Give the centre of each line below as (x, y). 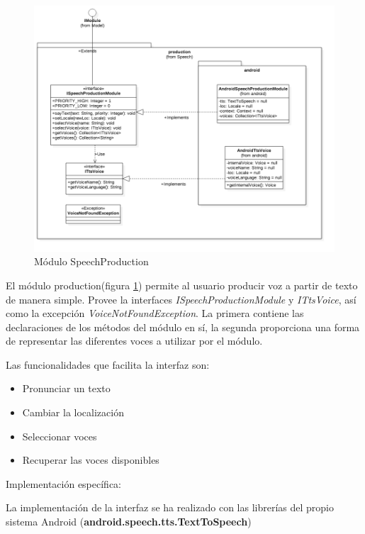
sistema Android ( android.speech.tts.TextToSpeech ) (129, 522)
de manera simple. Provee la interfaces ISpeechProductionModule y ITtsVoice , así (181, 299)
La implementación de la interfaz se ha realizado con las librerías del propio (170, 507)
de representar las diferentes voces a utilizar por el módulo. (134, 341)
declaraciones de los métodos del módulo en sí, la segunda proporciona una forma (183, 327)
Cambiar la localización (73, 412)
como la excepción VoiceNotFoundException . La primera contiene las (155, 313)
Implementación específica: (64, 483)
